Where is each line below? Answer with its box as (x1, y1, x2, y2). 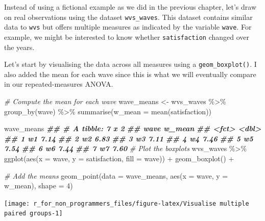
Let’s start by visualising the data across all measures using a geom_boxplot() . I (4, 59, 257, 69)
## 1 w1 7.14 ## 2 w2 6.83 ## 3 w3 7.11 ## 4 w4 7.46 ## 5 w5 (4, 133, 253, 143)
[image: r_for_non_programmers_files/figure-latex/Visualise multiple (4, 200, 249, 207)
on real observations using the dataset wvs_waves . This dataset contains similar (4, 11, 253, 22)
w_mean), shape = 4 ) (4, 180, 73, 191)
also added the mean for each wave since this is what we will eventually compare (4, 68, 256, 79)
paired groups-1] (4, 210, 63, 217)
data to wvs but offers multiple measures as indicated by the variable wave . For (4, 21, 252, 32)
